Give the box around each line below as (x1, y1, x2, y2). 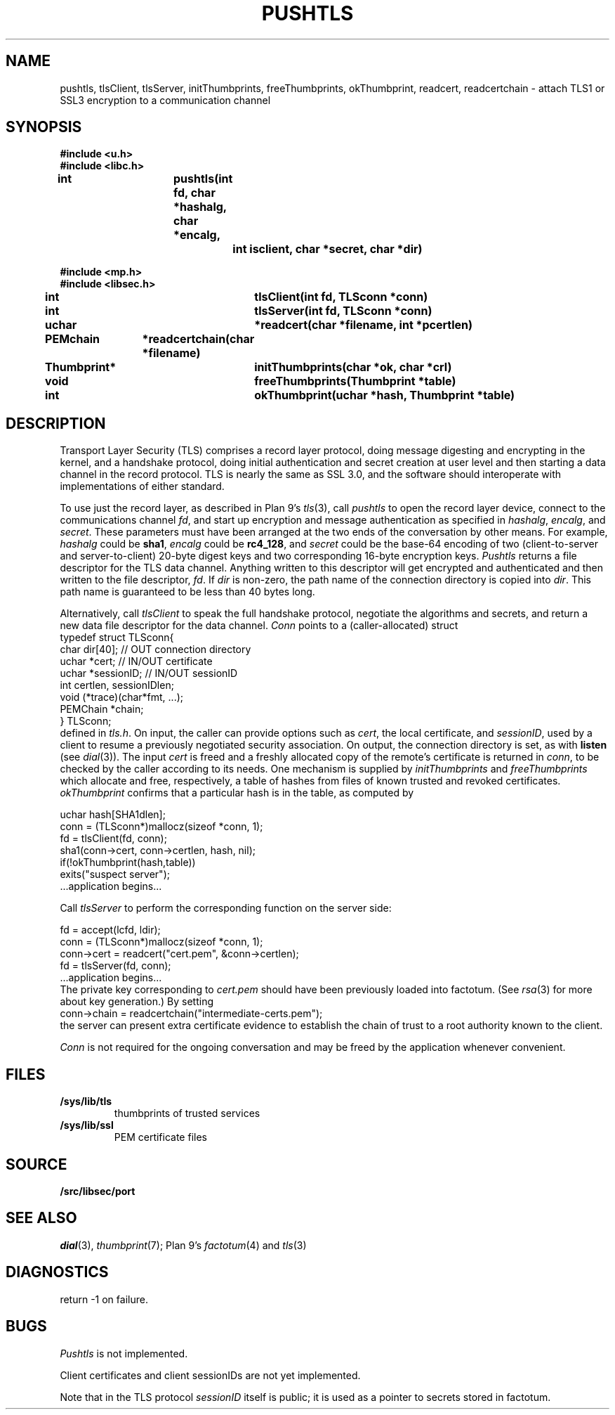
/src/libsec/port (60, 1184, 135, 1197)
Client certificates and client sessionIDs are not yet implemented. (60, 1369, 361, 1381)
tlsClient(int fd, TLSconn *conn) (254, 290, 428, 304)
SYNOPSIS (6, 118, 82, 136)
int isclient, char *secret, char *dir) (232, 242, 423, 257)
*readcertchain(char (142, 332, 255, 347)
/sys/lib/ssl (60, 1119, 114, 1132)
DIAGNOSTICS (6, 1263, 109, 1281)
